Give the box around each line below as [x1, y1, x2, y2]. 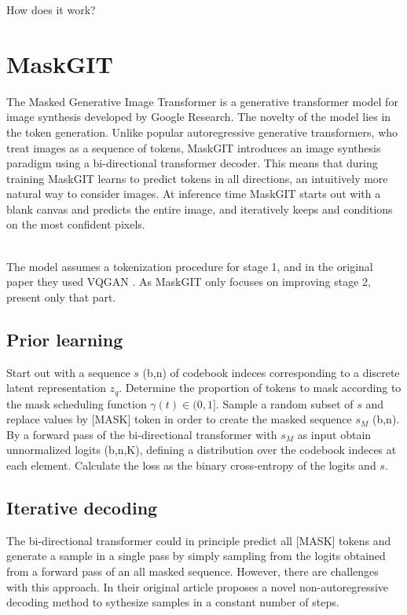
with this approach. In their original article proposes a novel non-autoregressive [6, 578, 389, 595]
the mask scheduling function [6, 395, 147, 412]
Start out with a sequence [6, 364, 130, 380]
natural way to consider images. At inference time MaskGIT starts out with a [6, 185, 381, 202]
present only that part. [6, 288, 116, 305]
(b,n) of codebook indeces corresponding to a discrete [142, 364, 400, 380]
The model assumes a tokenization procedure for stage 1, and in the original [6, 258, 373, 274]
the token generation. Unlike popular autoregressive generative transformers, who [6, 123, 398, 140]
